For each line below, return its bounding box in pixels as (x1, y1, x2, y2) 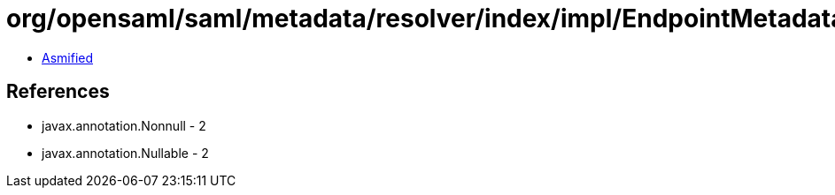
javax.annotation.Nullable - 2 (42, 145, 209, 161)
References (6, 80, 110, 103)
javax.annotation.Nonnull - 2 (42, 117, 206, 133)
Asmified (42, 49, 94, 65)
